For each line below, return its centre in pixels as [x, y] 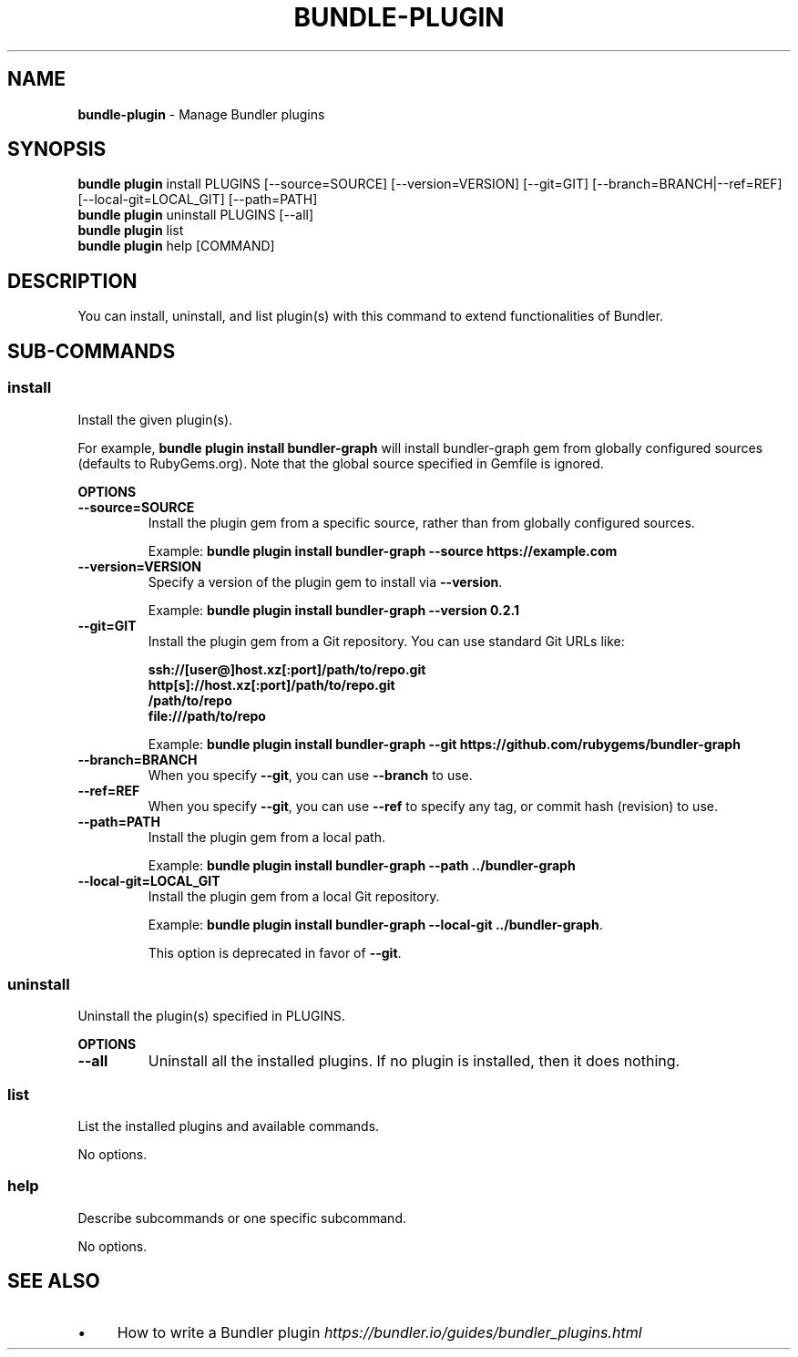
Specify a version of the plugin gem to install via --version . [325, 581]
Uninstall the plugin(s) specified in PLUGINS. [211, 1016]
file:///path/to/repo [207, 715]
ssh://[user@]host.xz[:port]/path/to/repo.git [287, 669]
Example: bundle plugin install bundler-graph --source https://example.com [383, 550]
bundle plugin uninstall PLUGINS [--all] [196, 215]
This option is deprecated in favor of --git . [275, 952]
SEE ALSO [54, 1281]
